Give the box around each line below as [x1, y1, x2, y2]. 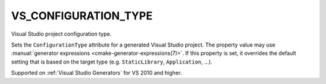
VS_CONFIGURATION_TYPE [11, 9, 153, 22]
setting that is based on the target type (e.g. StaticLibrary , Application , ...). [11, 58, 213, 65]
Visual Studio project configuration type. [11, 30, 112, 37]
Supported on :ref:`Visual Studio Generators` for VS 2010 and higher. [11, 69, 182, 77]
